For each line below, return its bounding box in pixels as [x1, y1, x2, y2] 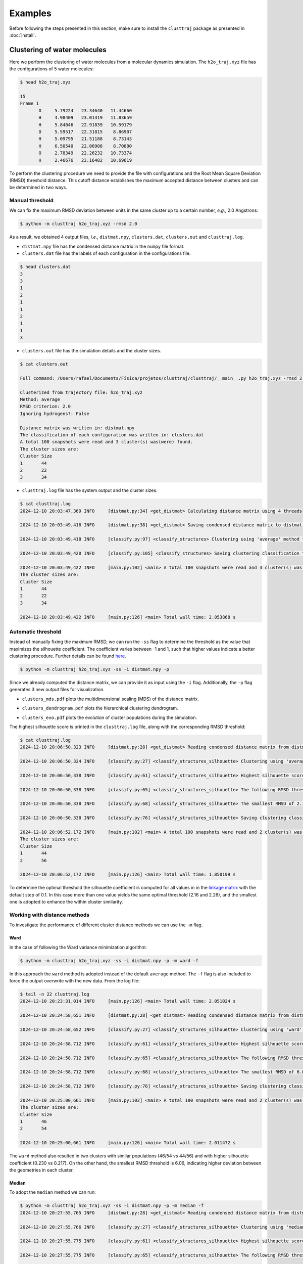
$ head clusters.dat [20, 264, 71, 270]
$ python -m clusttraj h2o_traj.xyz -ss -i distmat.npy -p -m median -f [20, 1203, 204, 1208]
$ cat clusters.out [20, 362, 68, 367]
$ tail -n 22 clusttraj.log [20, 991, 89, 997]
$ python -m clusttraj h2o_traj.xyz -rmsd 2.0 [20, 221, 137, 227]
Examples [9, 8, 52, 19]
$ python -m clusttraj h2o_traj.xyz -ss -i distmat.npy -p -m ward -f [20, 958, 199, 963]
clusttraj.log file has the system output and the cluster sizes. [22, 487, 158, 493]
